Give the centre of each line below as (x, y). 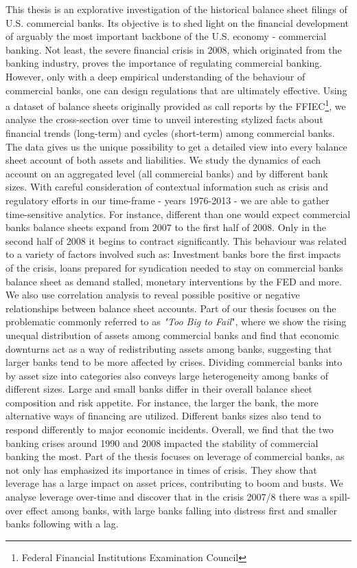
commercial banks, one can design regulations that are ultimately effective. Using (176, 90)
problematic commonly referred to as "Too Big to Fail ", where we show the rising (176, 321)
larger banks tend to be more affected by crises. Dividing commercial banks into (174, 362)
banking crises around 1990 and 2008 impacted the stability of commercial (162, 443)
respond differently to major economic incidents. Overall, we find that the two (170, 429)
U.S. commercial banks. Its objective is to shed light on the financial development (177, 22)
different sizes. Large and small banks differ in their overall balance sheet (159, 389)
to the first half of (212, 227)
